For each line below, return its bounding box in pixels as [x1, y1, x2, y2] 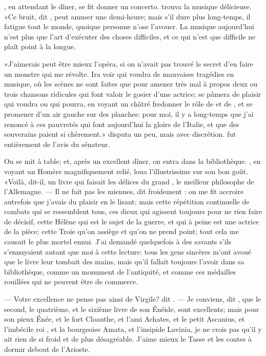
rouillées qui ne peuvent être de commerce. [4, 276, 138, 287]
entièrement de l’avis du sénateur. [4, 138, 110, 149]
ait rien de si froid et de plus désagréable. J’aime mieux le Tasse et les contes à [4, 333, 252, 344]
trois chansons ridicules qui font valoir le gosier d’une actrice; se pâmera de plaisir [4, 88, 261, 99]
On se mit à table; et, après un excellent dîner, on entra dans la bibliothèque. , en [4, 156, 261, 166]
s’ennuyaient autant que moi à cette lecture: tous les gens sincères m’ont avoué [4, 246, 251, 257]
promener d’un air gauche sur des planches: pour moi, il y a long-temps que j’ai [4, 108, 254, 119]
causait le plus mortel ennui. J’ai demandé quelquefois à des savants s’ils [4, 236, 231, 247]
